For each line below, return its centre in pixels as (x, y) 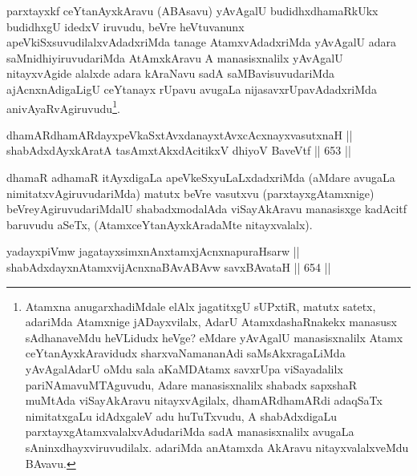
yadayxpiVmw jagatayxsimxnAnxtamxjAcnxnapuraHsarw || (153, 251)
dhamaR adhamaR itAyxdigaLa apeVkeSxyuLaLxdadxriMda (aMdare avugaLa (201, 177)
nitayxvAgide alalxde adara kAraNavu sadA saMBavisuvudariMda (170, 73)
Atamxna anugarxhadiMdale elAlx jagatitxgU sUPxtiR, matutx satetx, (200, 306)
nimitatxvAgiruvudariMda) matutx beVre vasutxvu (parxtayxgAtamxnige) (190, 193)
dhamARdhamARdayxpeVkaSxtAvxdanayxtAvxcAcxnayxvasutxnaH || (180, 134)
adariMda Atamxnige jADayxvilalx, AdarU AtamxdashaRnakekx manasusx (211, 322)
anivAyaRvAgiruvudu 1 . (63, 107)
